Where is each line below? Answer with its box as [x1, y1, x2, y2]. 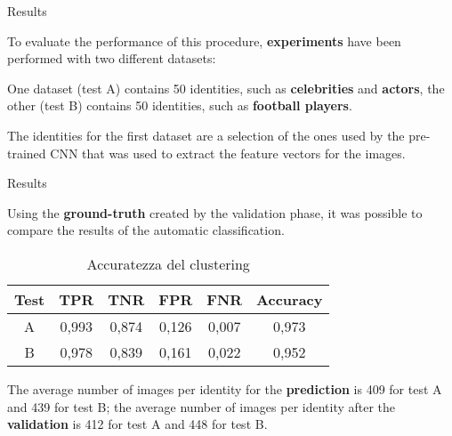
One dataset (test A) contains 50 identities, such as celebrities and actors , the [7, 78, 445, 97]
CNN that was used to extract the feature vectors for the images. [50, 143, 406, 162]
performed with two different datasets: [7, 49, 216, 68]
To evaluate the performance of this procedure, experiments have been [7, 31, 401, 50]
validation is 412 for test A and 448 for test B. [7, 415, 268, 433]
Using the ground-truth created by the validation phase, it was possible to [7, 203, 423, 222]
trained [7, 143, 46, 162]
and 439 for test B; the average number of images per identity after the [7, 397, 396, 416]
